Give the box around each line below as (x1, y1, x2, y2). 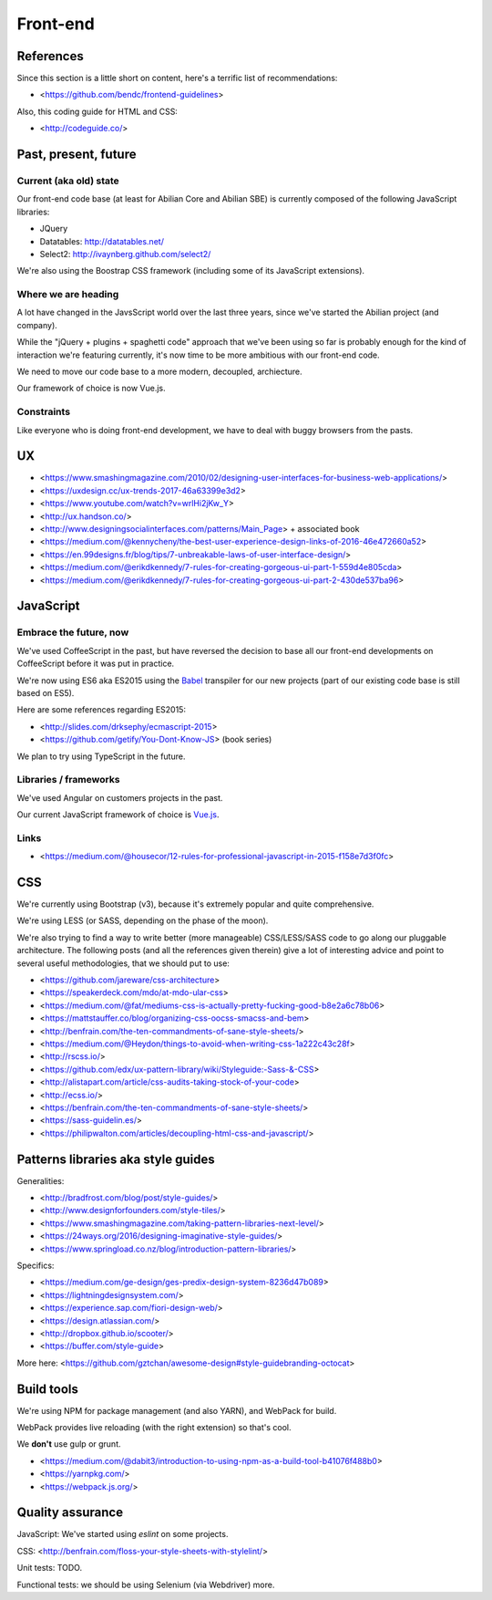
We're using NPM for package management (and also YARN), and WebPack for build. (16, 1405, 337, 1416)
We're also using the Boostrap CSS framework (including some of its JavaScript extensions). (16, 265, 364, 276)
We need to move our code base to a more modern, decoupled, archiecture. (16, 366, 302, 378)
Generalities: (16, 1175, 65, 1186)
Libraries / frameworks (16, 774, 120, 786)
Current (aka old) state (16, 174, 120, 187)
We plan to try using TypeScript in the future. (16, 751, 186, 762)
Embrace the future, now (16, 626, 129, 639)
